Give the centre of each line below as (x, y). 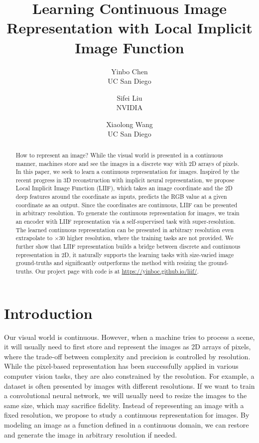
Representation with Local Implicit (129, 28)
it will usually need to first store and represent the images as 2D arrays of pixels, (128, 347)
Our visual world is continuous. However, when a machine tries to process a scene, (129, 337)
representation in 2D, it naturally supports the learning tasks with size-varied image (125, 254)
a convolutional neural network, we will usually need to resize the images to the (126, 395)
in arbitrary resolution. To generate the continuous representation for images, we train (128, 213)
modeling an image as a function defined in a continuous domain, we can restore (127, 424)
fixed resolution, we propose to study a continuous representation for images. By (127, 415)
